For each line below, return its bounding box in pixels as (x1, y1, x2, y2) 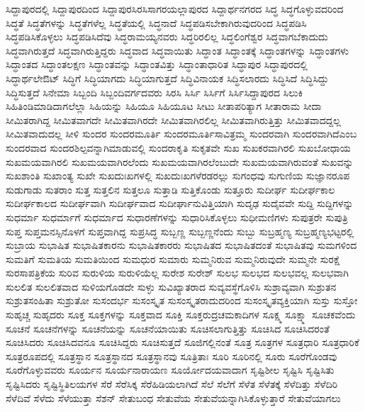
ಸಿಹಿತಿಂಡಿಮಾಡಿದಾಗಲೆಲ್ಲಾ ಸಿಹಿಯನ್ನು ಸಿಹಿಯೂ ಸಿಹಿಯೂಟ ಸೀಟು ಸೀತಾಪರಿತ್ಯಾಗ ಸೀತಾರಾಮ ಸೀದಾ (6, 99, 322, 113)
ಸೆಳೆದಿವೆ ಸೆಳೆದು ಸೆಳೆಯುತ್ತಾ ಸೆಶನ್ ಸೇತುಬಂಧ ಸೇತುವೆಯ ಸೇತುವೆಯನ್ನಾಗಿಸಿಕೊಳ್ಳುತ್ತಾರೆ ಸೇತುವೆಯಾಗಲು (6, 390, 341, 405)
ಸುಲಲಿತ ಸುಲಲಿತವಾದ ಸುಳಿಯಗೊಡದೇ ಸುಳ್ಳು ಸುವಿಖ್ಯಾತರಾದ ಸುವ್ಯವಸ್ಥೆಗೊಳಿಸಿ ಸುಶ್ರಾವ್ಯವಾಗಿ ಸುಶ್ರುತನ (6, 279, 337, 294)
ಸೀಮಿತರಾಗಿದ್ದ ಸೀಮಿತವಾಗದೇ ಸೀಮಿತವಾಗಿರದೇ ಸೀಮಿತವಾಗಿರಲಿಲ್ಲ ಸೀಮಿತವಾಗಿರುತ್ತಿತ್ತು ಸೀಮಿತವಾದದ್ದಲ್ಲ (6, 112, 341, 127)
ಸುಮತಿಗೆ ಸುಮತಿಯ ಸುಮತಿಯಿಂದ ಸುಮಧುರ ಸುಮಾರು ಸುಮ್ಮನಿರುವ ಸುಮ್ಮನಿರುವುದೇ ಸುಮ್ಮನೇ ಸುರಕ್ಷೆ (6, 251, 340, 266)
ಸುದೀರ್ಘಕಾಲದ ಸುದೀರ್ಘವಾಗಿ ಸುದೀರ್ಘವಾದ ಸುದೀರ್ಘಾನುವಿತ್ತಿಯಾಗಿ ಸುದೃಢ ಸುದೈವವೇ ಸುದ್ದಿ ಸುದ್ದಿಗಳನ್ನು (6, 196, 354, 211)
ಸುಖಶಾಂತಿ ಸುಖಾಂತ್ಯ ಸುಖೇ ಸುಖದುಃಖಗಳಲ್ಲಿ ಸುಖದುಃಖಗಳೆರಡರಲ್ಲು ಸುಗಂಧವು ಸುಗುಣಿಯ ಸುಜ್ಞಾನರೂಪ (6, 168, 350, 183)
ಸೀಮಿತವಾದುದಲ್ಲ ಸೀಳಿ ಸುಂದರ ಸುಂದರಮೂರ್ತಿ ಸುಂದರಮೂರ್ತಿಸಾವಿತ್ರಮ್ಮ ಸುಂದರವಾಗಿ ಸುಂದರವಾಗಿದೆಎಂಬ (6, 126, 357, 141)
